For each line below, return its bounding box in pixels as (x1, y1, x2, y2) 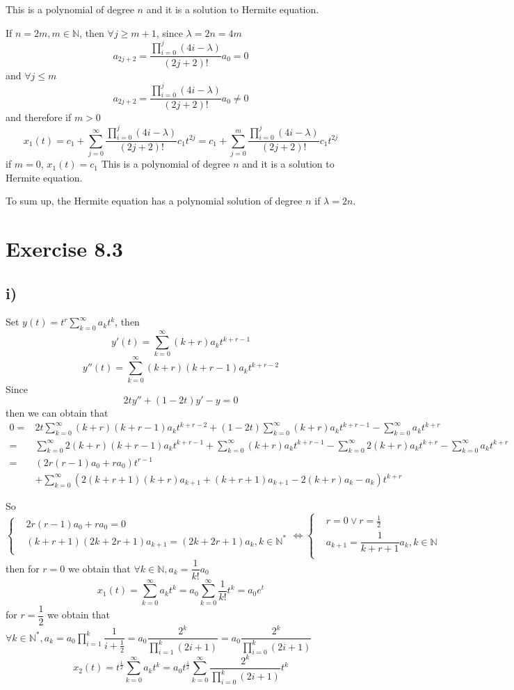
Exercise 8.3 (6, 234, 123, 263)
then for (6, 561, 40, 575)
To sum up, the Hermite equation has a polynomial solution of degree (6, 193, 303, 208)
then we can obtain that (6, 406, 109, 420)
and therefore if (6, 110, 72, 125)
